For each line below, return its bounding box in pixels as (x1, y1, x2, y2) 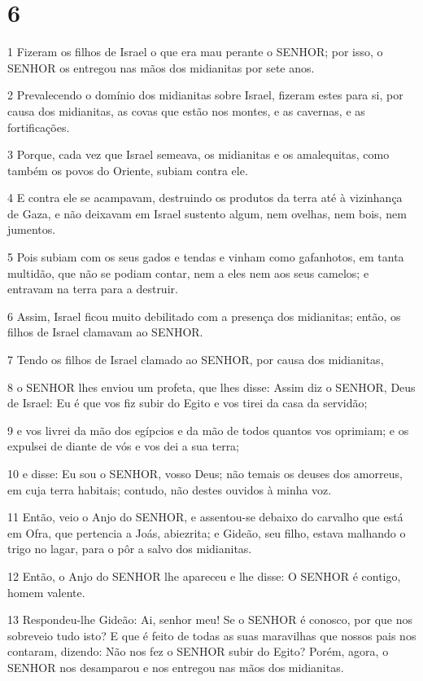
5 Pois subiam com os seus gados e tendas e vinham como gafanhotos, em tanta (7, 248, 404, 266)
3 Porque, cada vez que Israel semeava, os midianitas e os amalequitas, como (7, 146, 390, 163)
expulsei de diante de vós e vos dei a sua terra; (7, 437, 240, 455)
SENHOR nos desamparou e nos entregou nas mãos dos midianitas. (7, 658, 344, 675)
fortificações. (7, 118, 70, 135)
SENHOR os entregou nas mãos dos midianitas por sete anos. (7, 59, 315, 76)
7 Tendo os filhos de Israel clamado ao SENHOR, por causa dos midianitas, (7, 351, 384, 368)
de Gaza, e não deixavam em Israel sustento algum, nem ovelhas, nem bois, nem (7, 204, 407, 222)
